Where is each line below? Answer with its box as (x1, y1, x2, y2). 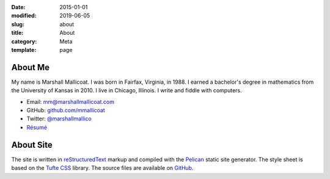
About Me (11, 62, 50, 73)
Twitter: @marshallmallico (26, 115, 92, 122)
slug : (11, 20, 24, 27)
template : (11, 46, 37, 53)
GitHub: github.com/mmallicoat (26, 107, 105, 114)
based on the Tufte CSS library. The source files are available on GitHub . (11, 164, 194, 172)
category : (11, 37, 37, 45)
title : (11, 29, 24, 37)
